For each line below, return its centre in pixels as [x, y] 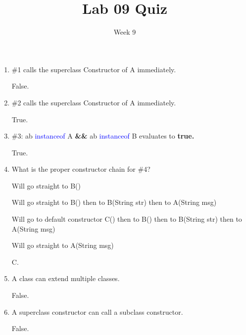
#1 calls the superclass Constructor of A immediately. [94, 69]
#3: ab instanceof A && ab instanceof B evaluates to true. [103, 136]
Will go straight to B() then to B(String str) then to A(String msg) [114, 202]
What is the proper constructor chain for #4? [81, 169]
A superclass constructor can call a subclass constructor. [97, 311]
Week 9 [125, 32]
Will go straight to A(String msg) [63, 245]
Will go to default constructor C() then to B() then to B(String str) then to [127, 219]
